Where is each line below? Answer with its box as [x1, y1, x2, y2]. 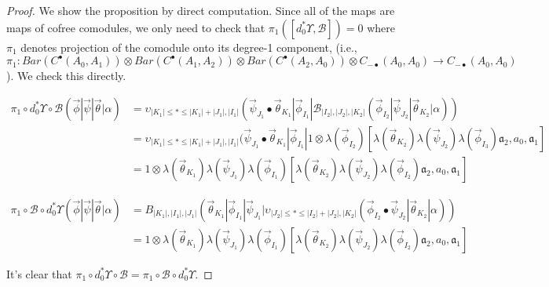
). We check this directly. [6, 67, 126, 84]
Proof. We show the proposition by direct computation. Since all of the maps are [6, 2, 395, 18]
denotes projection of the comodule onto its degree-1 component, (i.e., [20, 38, 357, 55]
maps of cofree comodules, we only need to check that [6, 19, 265, 35]
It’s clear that [6, 265, 72, 282]
